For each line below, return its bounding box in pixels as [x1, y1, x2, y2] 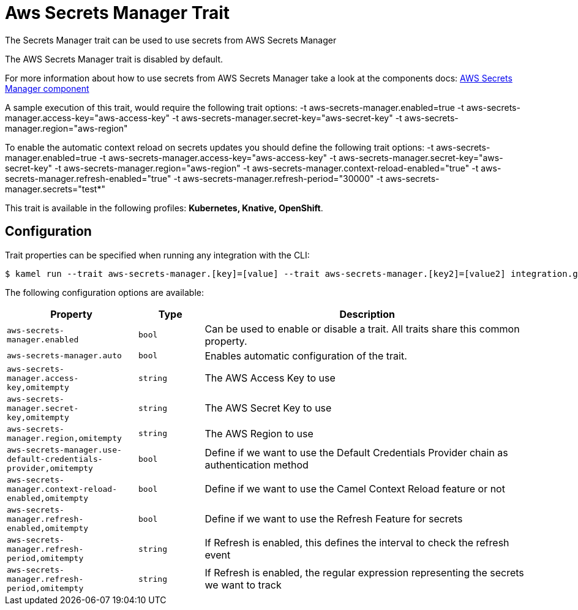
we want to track [205, 579, 282, 592]
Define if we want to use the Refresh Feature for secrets [205, 513, 463, 525]
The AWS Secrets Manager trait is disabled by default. [5, 53, 223, 64]
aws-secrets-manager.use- [7, 445, 122, 454]
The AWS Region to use [205, 427, 313, 440]
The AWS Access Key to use [205, 372, 336, 385]
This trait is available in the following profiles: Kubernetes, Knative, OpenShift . [5, 202, 323, 213]
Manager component [5, 83, 89, 94]
